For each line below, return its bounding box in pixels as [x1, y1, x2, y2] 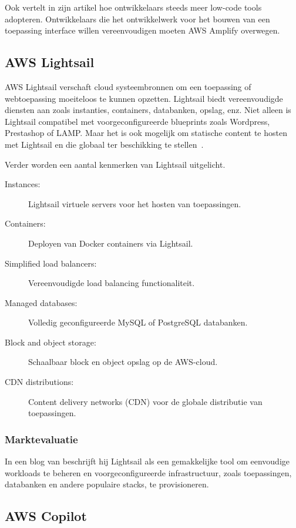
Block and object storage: [5, 336, 96, 348]
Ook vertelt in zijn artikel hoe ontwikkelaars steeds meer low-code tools [5, 1, 262, 13]
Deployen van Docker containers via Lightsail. [28, 237, 193, 249]
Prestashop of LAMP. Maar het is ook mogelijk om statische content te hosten [5, 127, 287, 139]
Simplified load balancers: [5, 257, 97, 269]
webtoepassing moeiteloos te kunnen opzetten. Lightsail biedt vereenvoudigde [5, 92, 283, 104]
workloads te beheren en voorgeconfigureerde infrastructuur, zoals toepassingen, [5, 466, 292, 479]
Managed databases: [5, 296, 78, 308]
